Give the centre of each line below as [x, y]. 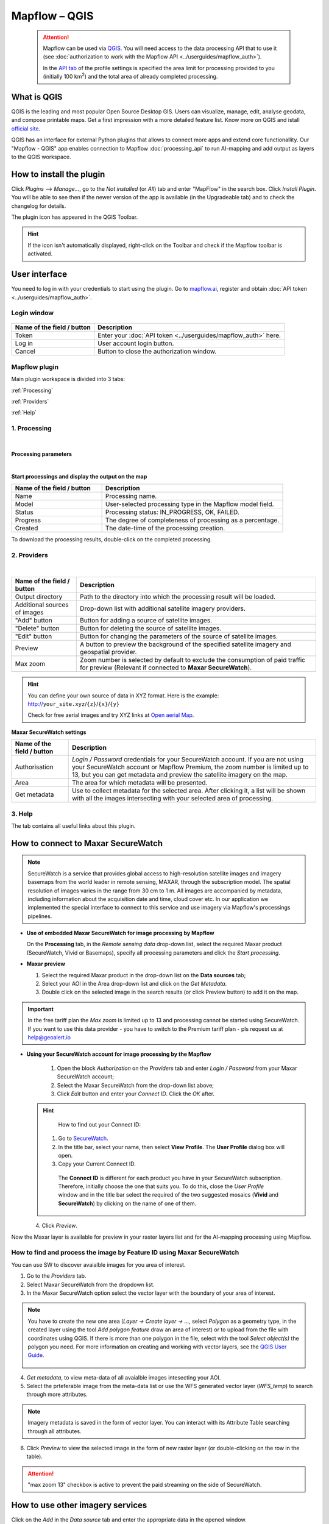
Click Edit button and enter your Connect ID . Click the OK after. [136, 1094]
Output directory [39, 597]
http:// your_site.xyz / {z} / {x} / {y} [74, 704]
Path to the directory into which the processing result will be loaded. [178, 597]
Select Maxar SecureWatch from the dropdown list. [90, 1284]
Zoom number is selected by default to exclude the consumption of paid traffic [193, 660]
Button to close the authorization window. [157, 352]
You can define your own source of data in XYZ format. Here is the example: [123, 696]
